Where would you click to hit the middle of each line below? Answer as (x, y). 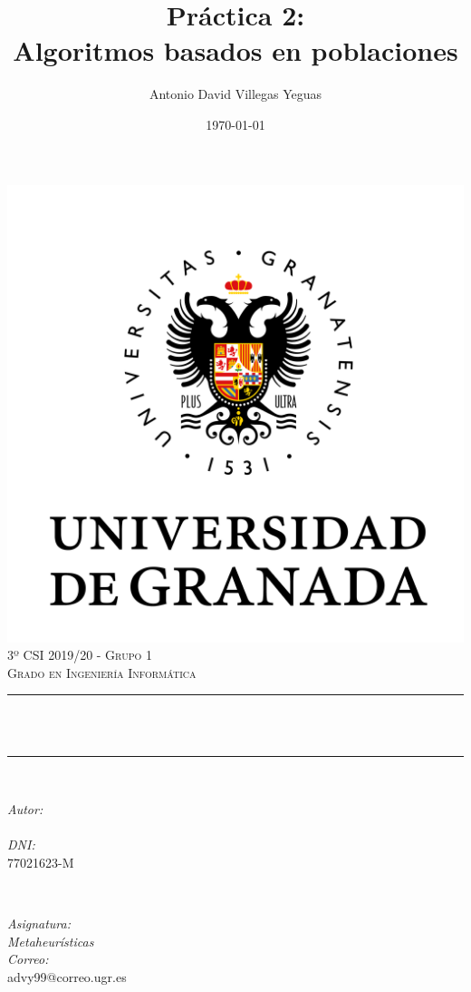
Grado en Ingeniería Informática (102, 672)
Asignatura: (39, 923)
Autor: (25, 809)
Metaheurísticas (51, 941)
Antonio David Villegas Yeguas (235, 94)
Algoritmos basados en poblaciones (235, 50)
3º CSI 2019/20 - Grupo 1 (80, 655)
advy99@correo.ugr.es (67, 976)
